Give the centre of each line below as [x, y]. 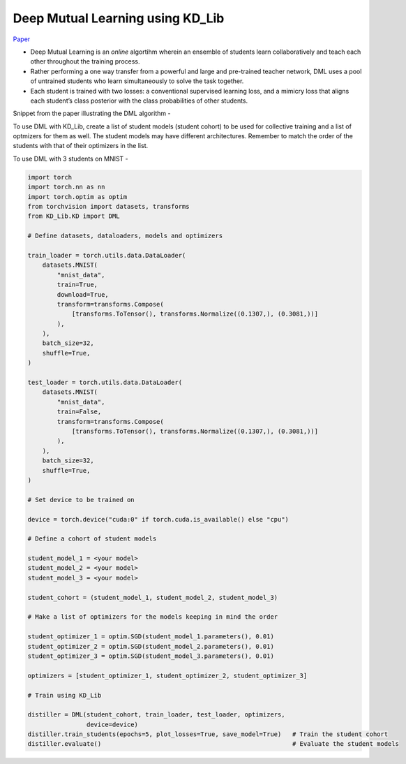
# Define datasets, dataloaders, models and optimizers [125, 236]
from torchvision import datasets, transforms [108, 206]
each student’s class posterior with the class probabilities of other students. [139, 101]
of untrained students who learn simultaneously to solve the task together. [137, 81]
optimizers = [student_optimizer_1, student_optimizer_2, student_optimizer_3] [167, 675]
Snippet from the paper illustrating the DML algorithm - [92, 113]
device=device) [112, 724]
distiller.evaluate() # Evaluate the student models [213, 744]
